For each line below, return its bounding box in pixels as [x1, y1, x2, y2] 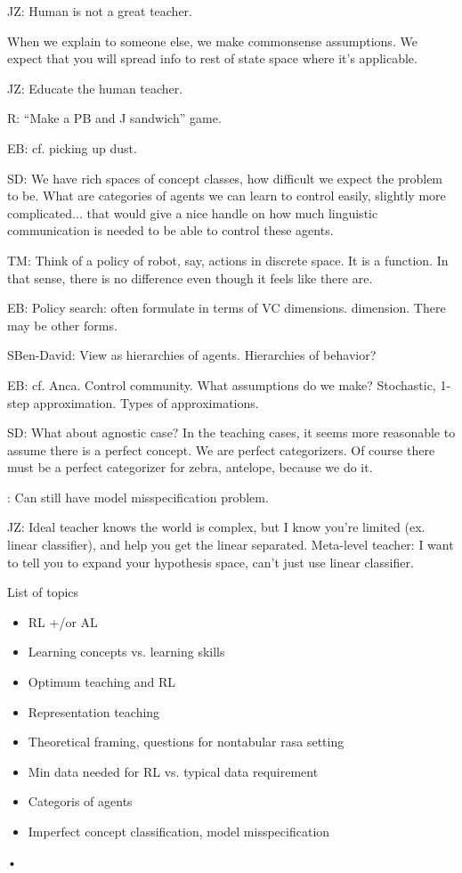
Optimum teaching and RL [28, 673, 176, 691]
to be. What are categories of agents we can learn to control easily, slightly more [7, 186, 446, 205]
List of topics [7, 583, 79, 601]
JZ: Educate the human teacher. [7, 78, 183, 97]
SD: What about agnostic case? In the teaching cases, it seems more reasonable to [7, 423, 456, 442]
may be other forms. [7, 315, 118, 334]
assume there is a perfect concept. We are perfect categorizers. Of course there [7, 440, 435, 459]
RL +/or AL [28, 612, 98, 631]
